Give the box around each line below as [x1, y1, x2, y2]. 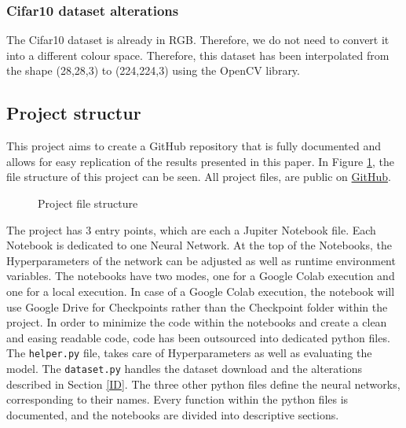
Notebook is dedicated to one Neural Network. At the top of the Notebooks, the [6, 237, 392, 253]
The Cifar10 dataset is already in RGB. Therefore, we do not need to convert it [6, 31, 390, 48]
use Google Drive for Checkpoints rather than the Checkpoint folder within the [6, 298, 388, 315]
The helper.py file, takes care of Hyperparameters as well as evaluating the [6, 345, 372, 361]
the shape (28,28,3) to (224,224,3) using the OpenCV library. [6, 62, 300, 79]
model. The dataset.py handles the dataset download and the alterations [6, 360, 362, 376]
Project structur [6, 101, 141, 125]
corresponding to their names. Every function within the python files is [6, 391, 349, 408]
